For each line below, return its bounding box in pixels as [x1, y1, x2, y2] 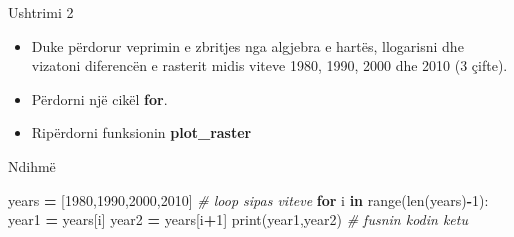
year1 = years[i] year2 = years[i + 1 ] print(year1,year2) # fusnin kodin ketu [8, 209, 468, 230]
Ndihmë [8, 155, 56, 176]
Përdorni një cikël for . [31, 88, 168, 109]
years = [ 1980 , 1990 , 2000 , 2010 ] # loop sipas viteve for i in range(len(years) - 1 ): [8, 189, 489, 210]
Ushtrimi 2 [8, 2, 74, 22]
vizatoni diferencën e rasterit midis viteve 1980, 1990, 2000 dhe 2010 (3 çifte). [31, 55, 508, 76]
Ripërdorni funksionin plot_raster [31, 122, 252, 143]
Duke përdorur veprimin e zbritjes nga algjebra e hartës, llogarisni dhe [31, 35, 464, 56]
